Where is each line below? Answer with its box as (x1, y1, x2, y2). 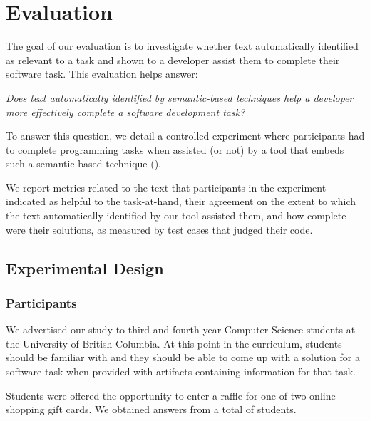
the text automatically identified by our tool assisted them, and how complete (6, 208, 346, 223)
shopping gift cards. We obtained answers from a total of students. (6, 402, 297, 417)
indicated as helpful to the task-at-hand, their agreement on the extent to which (6, 194, 356, 209)
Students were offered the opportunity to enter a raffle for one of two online (6, 388, 336, 402)
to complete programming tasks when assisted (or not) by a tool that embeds (6, 142, 344, 157)
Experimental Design (6, 256, 164, 279)
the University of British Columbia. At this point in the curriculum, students (6, 336, 342, 350)
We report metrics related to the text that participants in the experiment (6, 180, 327, 194)
